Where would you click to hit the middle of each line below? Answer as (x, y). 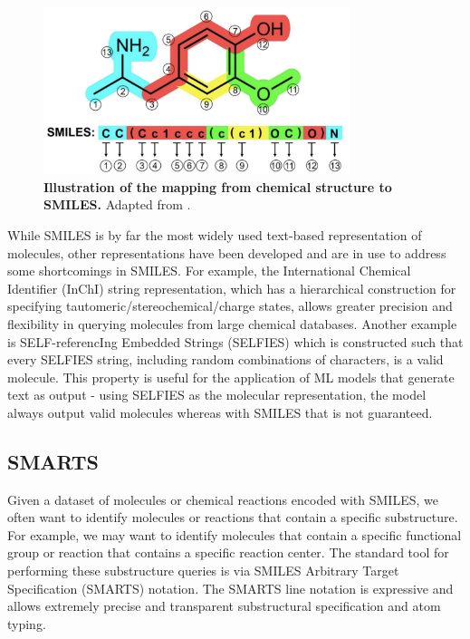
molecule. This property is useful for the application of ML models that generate (231, 377)
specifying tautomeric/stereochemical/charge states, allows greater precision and (230, 306)
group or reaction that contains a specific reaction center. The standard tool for (228, 552)
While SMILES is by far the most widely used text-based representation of (215, 234)
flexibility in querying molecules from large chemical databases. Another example (232, 323)
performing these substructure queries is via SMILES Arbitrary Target (203, 571)
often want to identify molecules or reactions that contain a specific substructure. (233, 517)
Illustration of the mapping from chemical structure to (218, 186)
